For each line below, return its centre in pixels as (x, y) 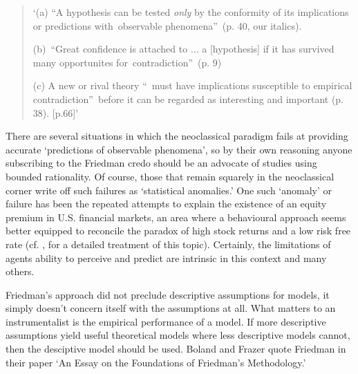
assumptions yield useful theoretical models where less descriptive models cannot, (178, 335)
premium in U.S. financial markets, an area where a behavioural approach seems (176, 217)
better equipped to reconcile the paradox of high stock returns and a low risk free (178, 231)
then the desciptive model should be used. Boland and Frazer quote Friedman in (176, 349)
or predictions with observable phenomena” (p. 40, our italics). (167, 25)
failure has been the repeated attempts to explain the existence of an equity (166, 204)
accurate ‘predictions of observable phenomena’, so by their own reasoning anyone (179, 149)
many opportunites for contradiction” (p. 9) (127, 62)
